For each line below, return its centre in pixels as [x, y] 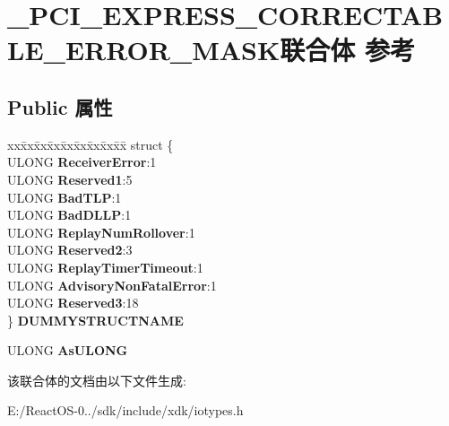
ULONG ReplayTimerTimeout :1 [105, 267]
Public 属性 [60, 106]
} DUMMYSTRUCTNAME [95, 320]
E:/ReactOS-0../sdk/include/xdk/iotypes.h [125, 410]
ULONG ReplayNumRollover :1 [101, 232]
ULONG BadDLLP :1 [69, 215]
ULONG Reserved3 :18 [73, 303]
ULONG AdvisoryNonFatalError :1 [112, 285]
